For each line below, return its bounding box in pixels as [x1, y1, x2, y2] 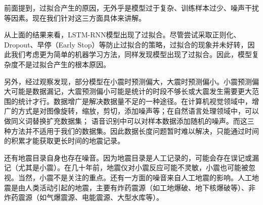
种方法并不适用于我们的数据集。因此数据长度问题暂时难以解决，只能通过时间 [4, 125, 259, 136]
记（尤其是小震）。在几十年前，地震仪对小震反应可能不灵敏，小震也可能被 [4, 162, 248, 173]
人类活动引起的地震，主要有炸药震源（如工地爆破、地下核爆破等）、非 [25, 182, 255, 192]
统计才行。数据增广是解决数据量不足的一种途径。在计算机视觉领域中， [18, 95, 252, 106]
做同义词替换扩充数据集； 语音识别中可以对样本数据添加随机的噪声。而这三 [4, 115, 254, 126]
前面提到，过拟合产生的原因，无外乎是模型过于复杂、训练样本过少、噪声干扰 [4, 3, 259, 13]
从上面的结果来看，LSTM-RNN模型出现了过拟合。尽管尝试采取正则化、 [4, 29, 241, 40]
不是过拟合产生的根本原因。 [18, 59, 110, 69]
